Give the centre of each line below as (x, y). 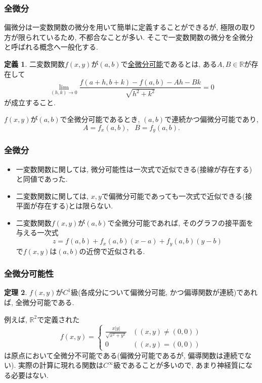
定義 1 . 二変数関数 (34, 64)
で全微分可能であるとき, (100, 119)
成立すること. (33, 102)
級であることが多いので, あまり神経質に (180, 365)
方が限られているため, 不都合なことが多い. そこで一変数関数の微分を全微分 (129, 37)
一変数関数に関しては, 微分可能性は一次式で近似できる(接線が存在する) (134, 169)
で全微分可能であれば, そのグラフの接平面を (180, 222)
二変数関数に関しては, (52, 196)
